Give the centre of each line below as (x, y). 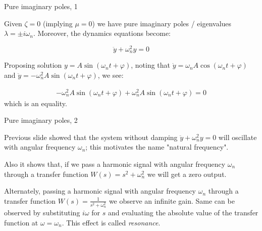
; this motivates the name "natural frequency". (157, 147)
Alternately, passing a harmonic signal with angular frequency (100, 191)
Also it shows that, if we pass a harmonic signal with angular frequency (115, 164)
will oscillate (238, 137)
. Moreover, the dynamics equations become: (102, 33)
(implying (58, 23)
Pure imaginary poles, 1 (41, 6)
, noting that (151, 65)
